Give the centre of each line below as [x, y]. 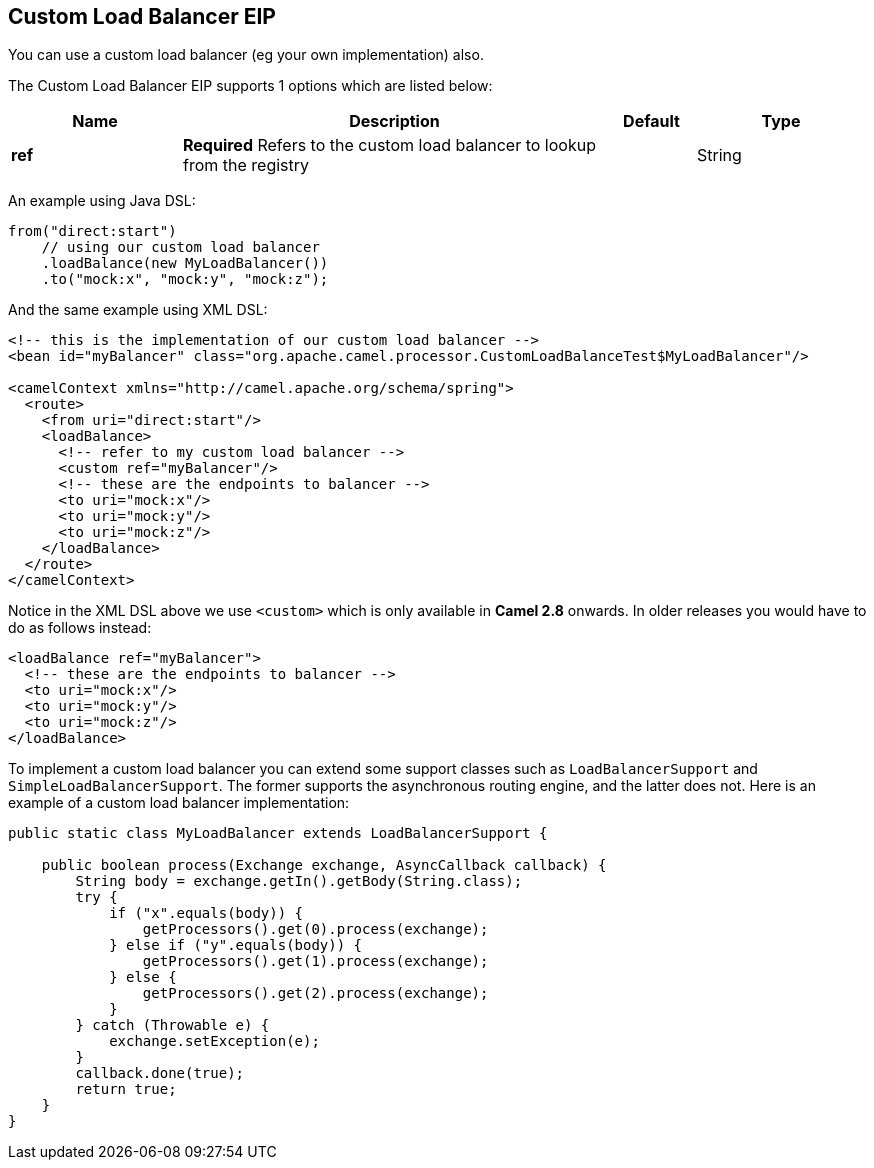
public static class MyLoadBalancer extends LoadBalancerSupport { [278, 833]
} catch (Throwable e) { [172, 1025]
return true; [126, 1089]
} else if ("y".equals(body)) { [236, 945]
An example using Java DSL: [102, 201]
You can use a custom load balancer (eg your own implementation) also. [246, 55]
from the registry [246, 165]
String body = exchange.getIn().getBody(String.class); [299, 881]
